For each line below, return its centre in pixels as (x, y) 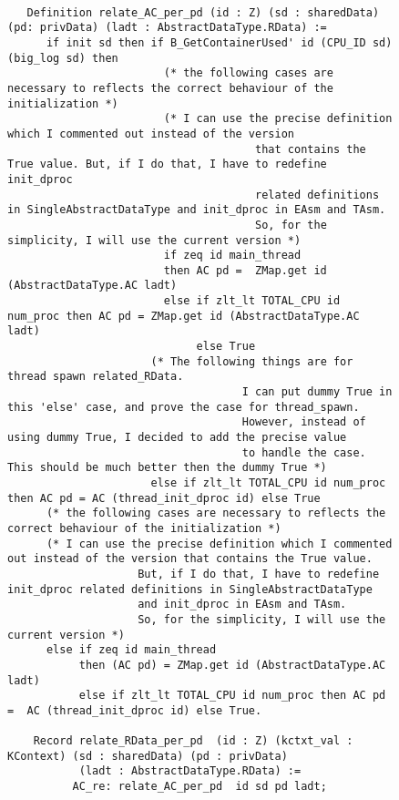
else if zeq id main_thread (131, 650)
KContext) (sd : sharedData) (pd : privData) (148, 756)
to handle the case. (304, 452)
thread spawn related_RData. (96, 377)
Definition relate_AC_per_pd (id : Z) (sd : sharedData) (203, 12)
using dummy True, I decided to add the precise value (177, 438)
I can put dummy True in (317, 392)
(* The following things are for (252, 361)
